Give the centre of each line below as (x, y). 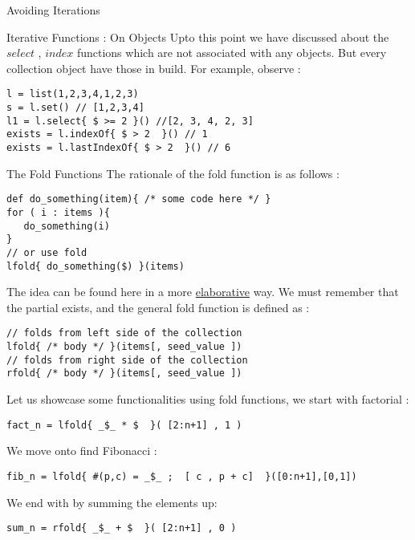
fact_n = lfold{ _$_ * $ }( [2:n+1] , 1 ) (124, 425)
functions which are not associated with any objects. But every (232, 53)
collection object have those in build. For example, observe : (154, 68)
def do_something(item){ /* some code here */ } (139, 199)
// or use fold (47, 252)
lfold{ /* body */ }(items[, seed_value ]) (124, 347)
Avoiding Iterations (53, 10)
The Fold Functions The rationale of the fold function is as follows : (173, 173)
